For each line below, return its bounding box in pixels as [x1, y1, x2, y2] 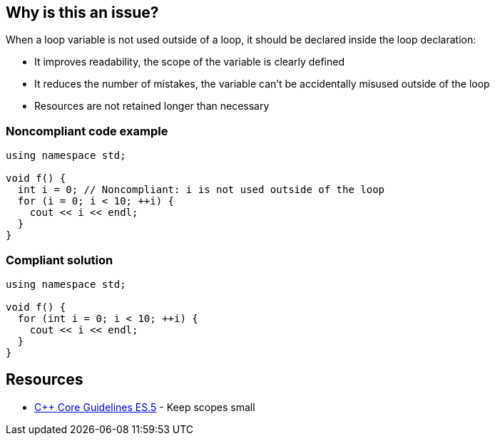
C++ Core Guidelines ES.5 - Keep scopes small [34, 400, 255, 413]
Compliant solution [6, 252, 113, 267]
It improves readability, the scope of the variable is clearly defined [34, 56, 345, 68]
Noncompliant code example [6, 123, 168, 138]
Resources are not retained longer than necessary [34, 100, 270, 113]
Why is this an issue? [6, 4, 159, 21]
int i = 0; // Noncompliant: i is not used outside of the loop [17, 184, 385, 196]
